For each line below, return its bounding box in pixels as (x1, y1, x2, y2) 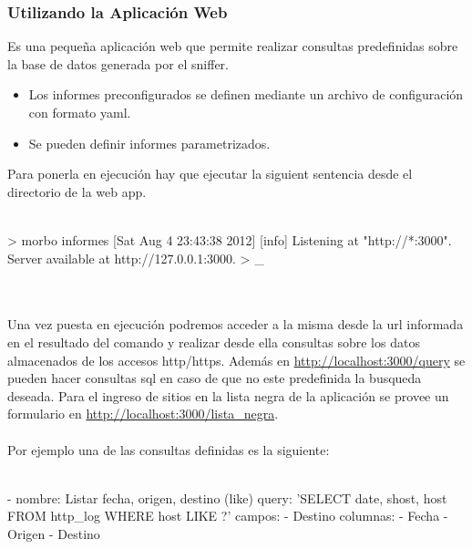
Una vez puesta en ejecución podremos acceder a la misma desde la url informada (7, 315, 464, 334)
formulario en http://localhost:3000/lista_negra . (7, 404, 279, 423)
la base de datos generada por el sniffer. (7, 54, 229, 73)
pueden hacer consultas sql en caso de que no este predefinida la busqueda (7, 368, 422, 388)
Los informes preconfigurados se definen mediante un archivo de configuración (28, 85, 464, 104)
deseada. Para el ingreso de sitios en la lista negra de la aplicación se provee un (7, 386, 449, 405)
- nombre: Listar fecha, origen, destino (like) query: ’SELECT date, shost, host (7, 488, 447, 507)
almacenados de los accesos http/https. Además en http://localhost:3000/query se (7, 350, 466, 369)
